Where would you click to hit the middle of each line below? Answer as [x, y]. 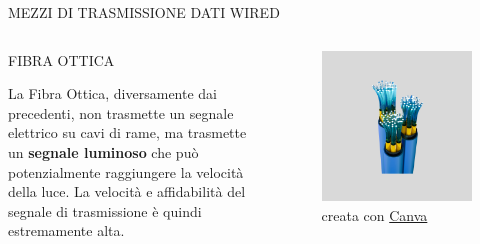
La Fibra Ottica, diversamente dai [112, 93]
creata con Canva [374, 214]
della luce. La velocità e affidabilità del [127, 191]
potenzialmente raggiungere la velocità [126, 171]
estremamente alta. [66, 230]
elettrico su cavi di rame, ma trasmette [127, 132]
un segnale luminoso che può [103, 151]
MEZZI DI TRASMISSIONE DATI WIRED [144, 12]
